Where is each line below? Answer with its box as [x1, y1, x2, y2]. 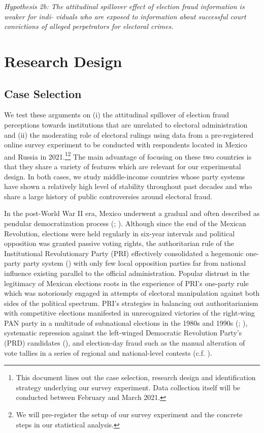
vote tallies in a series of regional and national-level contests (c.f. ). [4, 347, 212, 358]
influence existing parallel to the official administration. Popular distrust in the [4, 267, 250, 278]
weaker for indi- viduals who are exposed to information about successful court [4, 11, 246, 21]
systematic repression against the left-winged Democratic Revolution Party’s [4, 327, 242, 338]
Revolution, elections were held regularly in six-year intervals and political [4, 228, 235, 238]
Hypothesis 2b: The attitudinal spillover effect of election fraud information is [4, 1, 245, 11]
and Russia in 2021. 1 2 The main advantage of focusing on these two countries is [4, 149, 252, 162]
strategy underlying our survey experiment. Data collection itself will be [16, 382, 241, 392]
